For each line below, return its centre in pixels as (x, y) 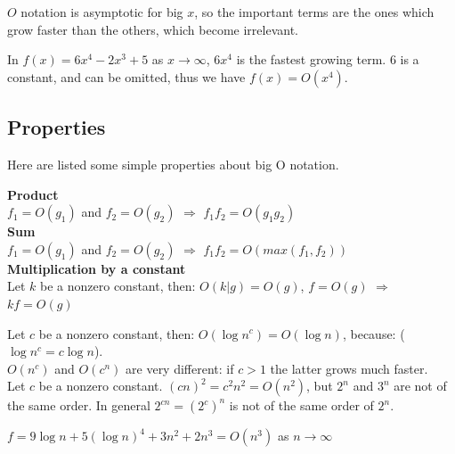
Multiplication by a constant (97, 268)
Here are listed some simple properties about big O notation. (173, 164)
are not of (420, 386)
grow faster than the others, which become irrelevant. (153, 29)
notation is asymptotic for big (102, 12)
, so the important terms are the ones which (314, 12)
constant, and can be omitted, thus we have (126, 76)
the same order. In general (79, 405)
